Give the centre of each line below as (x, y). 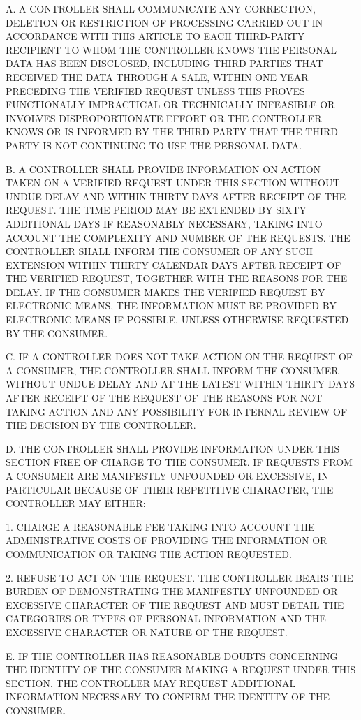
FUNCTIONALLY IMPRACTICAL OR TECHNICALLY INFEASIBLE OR (170, 104)
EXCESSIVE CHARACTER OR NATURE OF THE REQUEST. (147, 632)
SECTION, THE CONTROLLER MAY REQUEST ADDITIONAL (151, 683)
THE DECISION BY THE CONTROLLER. (101, 425)
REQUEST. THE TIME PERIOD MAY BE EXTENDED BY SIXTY (156, 210)
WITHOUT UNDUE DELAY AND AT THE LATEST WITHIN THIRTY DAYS (180, 384)
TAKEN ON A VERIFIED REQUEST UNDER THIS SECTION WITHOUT (173, 183)
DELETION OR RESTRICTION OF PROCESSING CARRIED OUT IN (164, 22)
